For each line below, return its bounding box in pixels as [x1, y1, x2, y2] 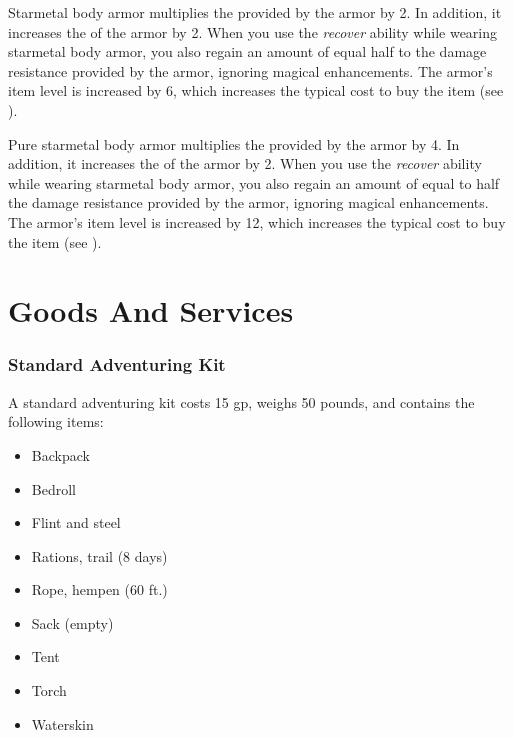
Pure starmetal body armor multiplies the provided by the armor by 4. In [8, 133, 460, 154]
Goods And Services [8, 290, 294, 331]
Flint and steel [31, 512, 121, 533]
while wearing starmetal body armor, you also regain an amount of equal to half [8, 172, 500, 193]
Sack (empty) [31, 612, 114, 633]
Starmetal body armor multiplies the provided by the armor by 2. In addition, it [8, 2, 502, 22]
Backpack [31, 444, 90, 465]
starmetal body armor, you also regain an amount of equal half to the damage [8, 41, 487, 62]
